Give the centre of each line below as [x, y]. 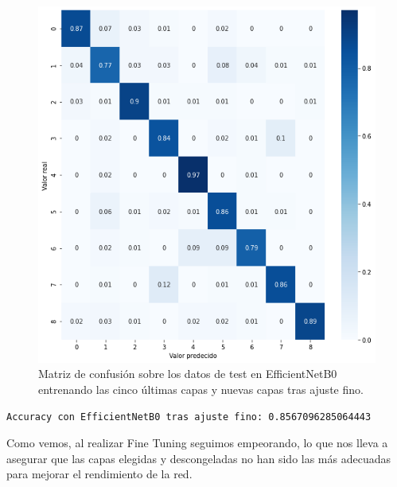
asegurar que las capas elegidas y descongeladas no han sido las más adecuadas [199, 458]
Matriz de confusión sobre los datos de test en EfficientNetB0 [188, 374]
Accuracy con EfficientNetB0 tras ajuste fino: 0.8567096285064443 [189, 417]
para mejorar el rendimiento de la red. [99, 474]
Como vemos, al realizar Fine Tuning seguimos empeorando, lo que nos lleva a [197, 443]
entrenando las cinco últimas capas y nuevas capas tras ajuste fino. [201, 390]
